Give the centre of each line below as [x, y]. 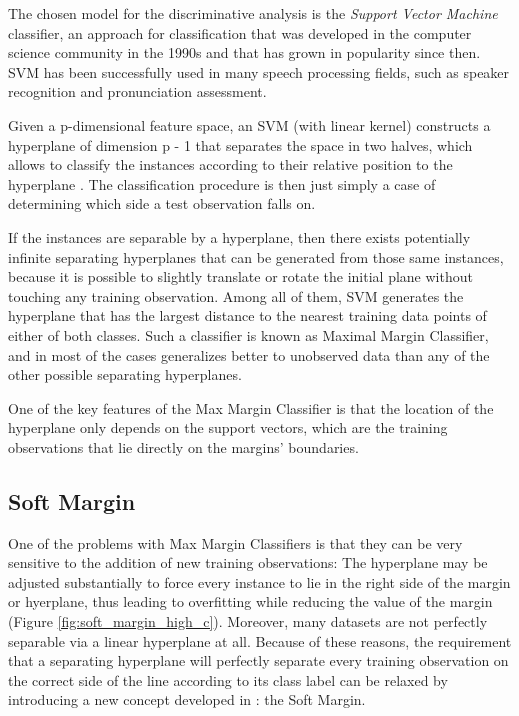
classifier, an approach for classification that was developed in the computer [240, 32]
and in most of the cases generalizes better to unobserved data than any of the [249, 354]
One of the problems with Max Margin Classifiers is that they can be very [235, 542]
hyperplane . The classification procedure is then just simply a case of [222, 183]
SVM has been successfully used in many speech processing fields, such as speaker [259, 71]
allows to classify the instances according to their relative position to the [230, 164]
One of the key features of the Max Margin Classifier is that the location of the [251, 407]
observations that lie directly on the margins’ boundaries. [183, 446]
